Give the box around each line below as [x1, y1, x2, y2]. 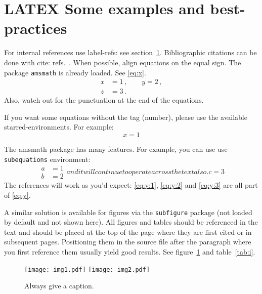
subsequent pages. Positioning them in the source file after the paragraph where [4, 236, 251, 247]
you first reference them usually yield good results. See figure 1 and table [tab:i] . [4, 246, 255, 257]
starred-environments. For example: [4, 121, 114, 132]
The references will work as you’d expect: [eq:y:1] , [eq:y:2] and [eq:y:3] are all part [4, 180, 258, 190]
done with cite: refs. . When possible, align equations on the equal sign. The [4, 57, 241, 67]
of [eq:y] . [4, 189, 31, 200]
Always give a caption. [24, 280, 94, 291]
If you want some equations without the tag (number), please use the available [4, 111, 247, 122]
